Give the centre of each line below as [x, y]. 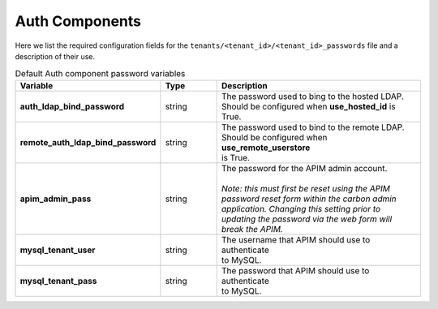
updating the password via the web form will [307, 219]
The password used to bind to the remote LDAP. [313, 127]
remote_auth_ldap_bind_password [88, 142]
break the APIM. [252, 229]
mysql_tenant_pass [58, 281]
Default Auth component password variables [100, 73]
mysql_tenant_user [58, 250]
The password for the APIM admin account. [305, 168]
